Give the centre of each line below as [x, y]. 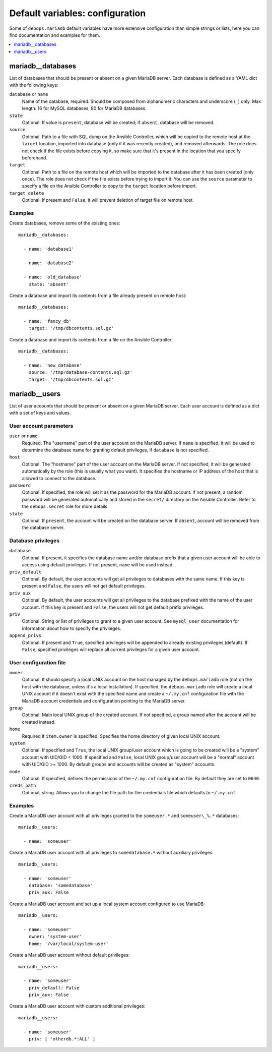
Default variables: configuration [78, 13]
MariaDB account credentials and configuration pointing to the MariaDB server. [104, 700]
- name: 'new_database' [53, 365]
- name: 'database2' [49, 263]
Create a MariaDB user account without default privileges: [70, 955]
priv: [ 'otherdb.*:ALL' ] [62, 1039]
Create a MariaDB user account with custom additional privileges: [77, 1006]
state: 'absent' [49, 284]
